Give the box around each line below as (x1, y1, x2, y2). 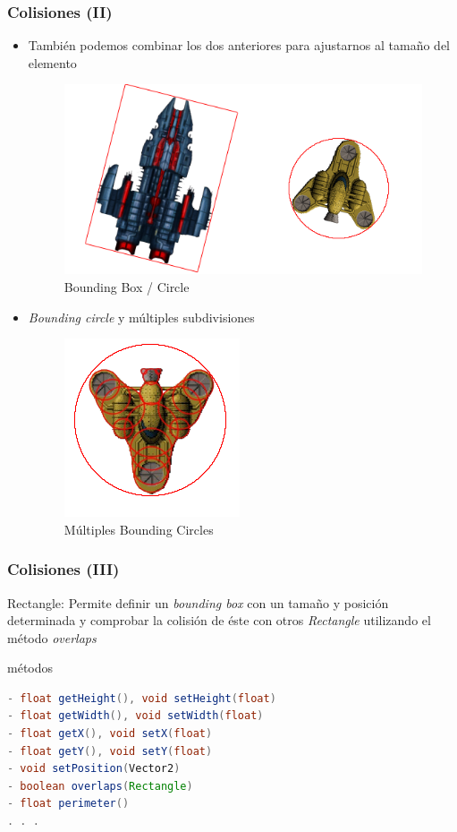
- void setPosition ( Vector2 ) (7, 762, 181, 776)
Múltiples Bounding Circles (63, 519, 214, 538)
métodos (7, 658, 54, 677)
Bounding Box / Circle (63, 277, 190, 296)
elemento (28, 53, 77, 72)
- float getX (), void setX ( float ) (7, 727, 213, 741)
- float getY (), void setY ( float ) (7, 744, 213, 758)
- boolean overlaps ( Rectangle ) (7, 779, 193, 793)
